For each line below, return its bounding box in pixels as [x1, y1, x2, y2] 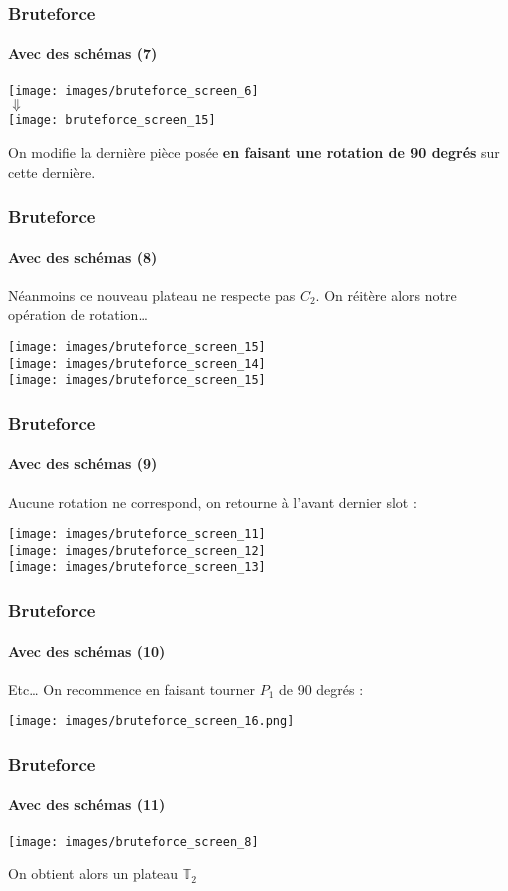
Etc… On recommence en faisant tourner [8, 678, 255, 699]
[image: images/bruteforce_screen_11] [8, 527, 266, 542]
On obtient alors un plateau [8, 863, 179, 884]
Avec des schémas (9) [8, 453, 158, 474]
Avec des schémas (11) [8, 794, 166, 815]
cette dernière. [8, 161, 96, 182]
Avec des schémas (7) [8, 43, 158, 64]
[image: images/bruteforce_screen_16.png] [8, 714, 295, 729]
